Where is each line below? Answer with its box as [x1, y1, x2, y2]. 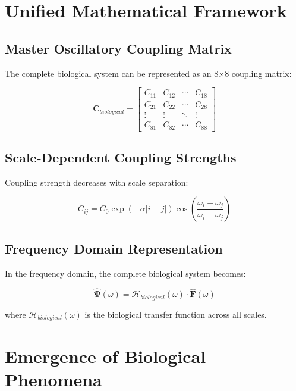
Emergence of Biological [5, 343, 206, 368]
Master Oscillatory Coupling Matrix [5, 39, 232, 57]
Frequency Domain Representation [5, 239, 223, 257]
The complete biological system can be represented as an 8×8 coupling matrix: [5, 67, 292, 79]
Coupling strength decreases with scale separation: [5, 176, 188, 188]
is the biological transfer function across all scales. [84, 308, 267, 320]
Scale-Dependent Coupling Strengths [5, 148, 237, 167]
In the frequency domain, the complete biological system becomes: [5, 267, 246, 279]
